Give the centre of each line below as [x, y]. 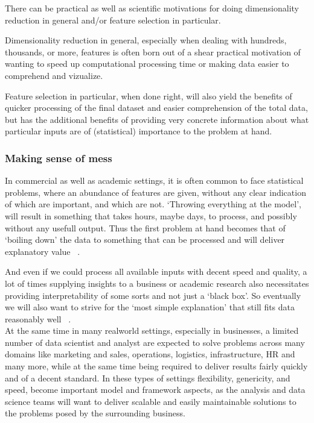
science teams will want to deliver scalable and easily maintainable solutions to [151, 401]
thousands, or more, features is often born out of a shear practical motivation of [153, 52]
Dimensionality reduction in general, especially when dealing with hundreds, [146, 40]
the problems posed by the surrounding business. [95, 413]
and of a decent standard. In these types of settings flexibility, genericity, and [148, 378]
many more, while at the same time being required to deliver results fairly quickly [156, 366]
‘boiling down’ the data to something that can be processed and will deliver [145, 240]
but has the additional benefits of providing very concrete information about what [157, 119]
